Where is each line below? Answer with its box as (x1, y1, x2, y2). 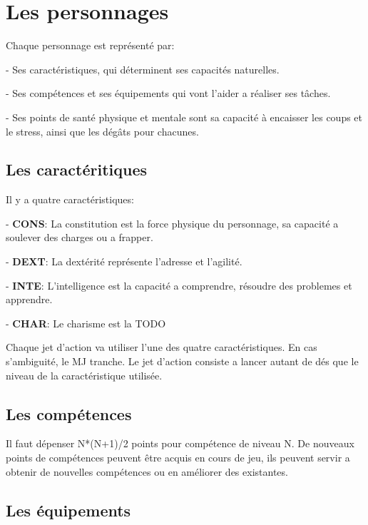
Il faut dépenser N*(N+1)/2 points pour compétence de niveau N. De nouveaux (6, 436, 354, 451)
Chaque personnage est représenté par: (6, 38, 175, 53)
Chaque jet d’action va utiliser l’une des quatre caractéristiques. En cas (6, 340, 317, 355)
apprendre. (6, 292, 53, 307)
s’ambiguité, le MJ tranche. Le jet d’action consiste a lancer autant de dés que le (6, 354, 359, 369)
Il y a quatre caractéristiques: (6, 192, 134, 207)
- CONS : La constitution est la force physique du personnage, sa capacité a (6, 215, 339, 230)
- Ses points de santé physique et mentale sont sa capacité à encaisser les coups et (6, 109, 363, 124)
